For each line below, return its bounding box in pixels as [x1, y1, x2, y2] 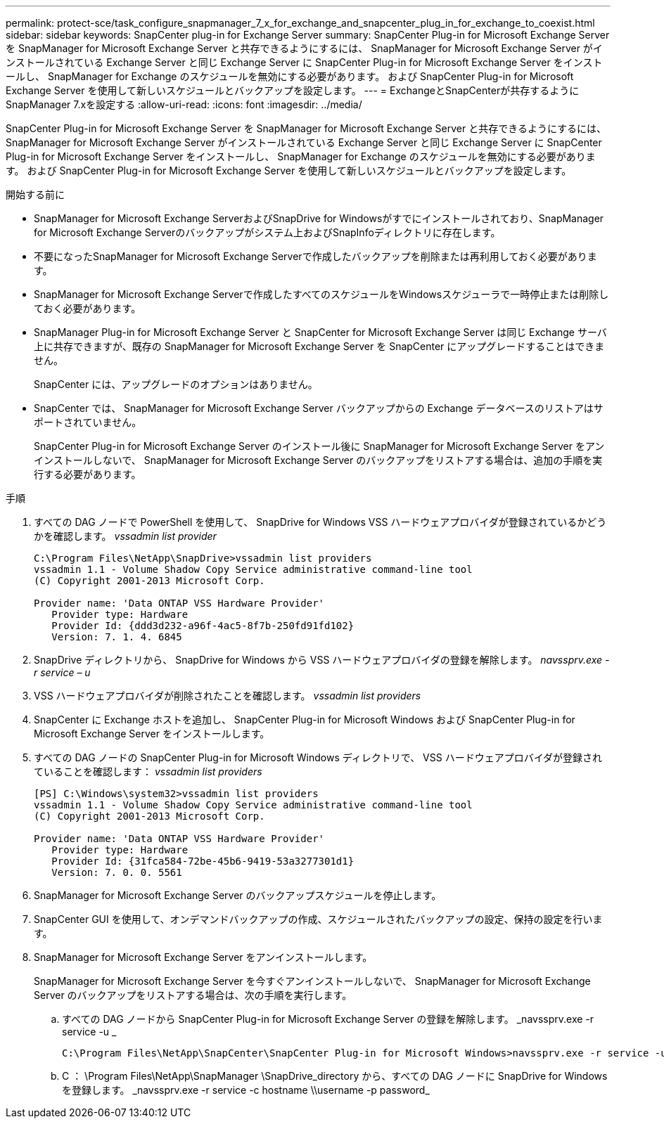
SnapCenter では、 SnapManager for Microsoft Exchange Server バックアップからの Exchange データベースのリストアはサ [34, 402, 604, 414]
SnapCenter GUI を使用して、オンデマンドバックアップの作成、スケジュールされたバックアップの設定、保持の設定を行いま [34, 913, 603, 925]
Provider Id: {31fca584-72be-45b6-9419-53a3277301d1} [51, 855, 355, 867]
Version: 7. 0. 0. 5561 [51, 867, 182, 878]
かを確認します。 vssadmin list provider [34, 530, 217, 542]
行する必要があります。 [34, 468, 141, 480]
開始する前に [6, 188, 65, 200]
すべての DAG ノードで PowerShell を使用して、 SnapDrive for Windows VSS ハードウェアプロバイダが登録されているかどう [34, 516, 607, 528]
